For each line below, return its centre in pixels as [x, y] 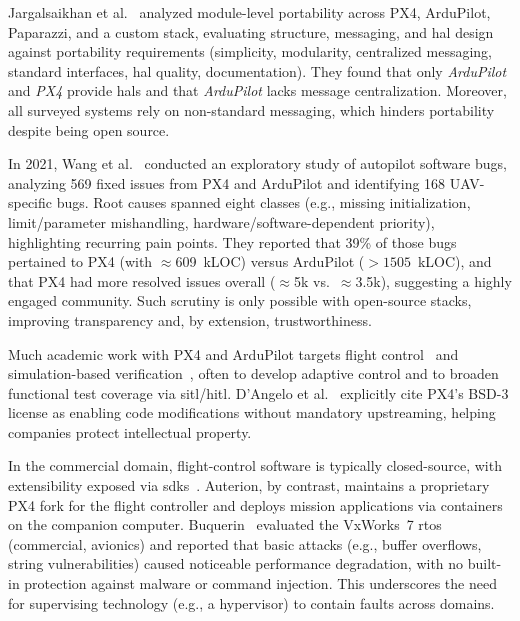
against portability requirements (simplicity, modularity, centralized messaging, [250, 51]
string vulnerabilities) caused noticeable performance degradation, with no [236, 563]
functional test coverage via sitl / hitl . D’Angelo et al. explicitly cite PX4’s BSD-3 [258, 392]
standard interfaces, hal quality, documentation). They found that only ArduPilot [257, 70]
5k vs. [311, 280]
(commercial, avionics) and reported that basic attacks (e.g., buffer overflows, [245, 543]
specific [30, 202]
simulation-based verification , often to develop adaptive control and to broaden [253, 373]
